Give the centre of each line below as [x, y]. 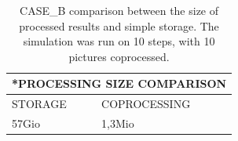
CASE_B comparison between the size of [119, 10]
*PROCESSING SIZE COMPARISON [119, 83]
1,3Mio [118, 123]
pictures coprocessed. [119, 56]
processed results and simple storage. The [119, 25]
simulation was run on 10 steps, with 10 [119, 41]
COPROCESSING [146, 104]
